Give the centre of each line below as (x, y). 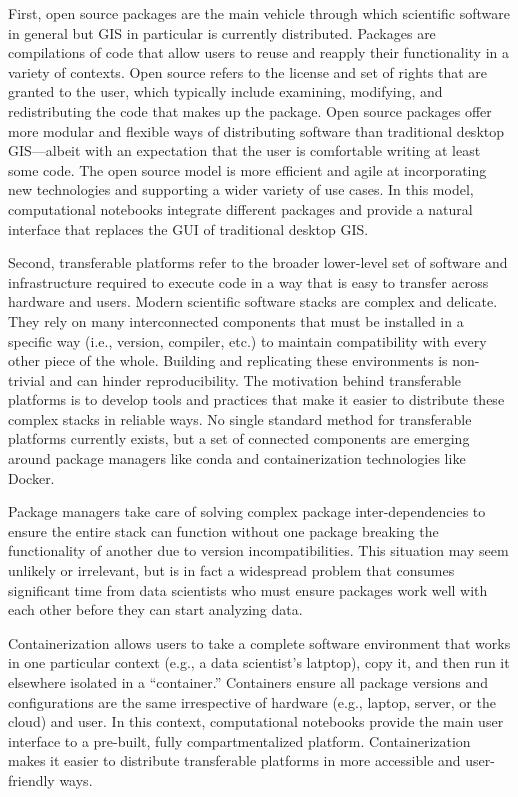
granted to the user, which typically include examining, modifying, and (225, 91)
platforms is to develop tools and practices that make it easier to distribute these (256, 399)
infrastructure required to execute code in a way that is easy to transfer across (248, 281)
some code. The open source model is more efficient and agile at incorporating (247, 169)
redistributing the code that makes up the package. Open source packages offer (250, 110)
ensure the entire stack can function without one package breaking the (223, 530)
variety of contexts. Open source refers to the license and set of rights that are (247, 71)
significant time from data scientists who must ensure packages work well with (248, 589)
